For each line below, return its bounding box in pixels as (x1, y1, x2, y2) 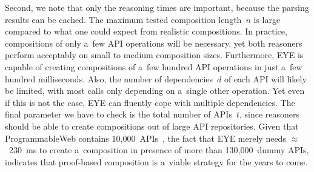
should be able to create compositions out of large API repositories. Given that (5, 119, 299, 132)
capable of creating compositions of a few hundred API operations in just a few (5, 60, 302, 73)
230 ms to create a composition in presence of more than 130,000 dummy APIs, (8, 144, 309, 156)
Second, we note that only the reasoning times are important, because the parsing (5, 1, 309, 13)
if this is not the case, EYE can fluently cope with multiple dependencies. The (5, 96, 295, 108)
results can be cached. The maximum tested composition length (5, 13, 242, 25)
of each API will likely (224, 72, 307, 85)
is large (253, 13, 281, 25)
